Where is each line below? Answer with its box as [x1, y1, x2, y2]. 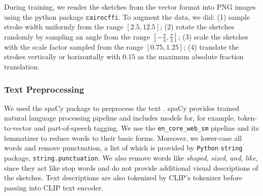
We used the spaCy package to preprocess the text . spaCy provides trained [4, 102, 240, 113]
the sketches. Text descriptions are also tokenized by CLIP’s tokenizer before [4, 172, 242, 183]
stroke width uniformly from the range [4, 21, 124, 32]
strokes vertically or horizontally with [4, 51, 121, 62]
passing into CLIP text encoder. [4, 182, 103, 192]
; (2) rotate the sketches [160, 21, 234, 32]
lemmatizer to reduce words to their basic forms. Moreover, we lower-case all [4, 132, 242, 143]
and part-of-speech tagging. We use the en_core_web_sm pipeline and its [34, 123, 259, 133]
